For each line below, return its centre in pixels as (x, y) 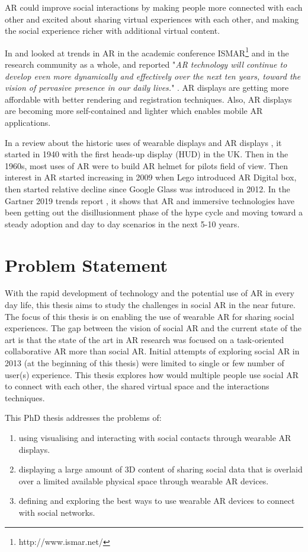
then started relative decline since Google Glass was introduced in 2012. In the (147, 188)
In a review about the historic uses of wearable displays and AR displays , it (143, 142)
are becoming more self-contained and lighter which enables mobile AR (134, 111)
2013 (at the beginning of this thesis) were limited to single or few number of (145, 363)
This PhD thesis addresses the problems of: (83, 418)
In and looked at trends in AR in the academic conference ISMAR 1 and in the (147, 52)
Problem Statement (86, 264)
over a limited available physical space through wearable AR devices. (144, 480)
